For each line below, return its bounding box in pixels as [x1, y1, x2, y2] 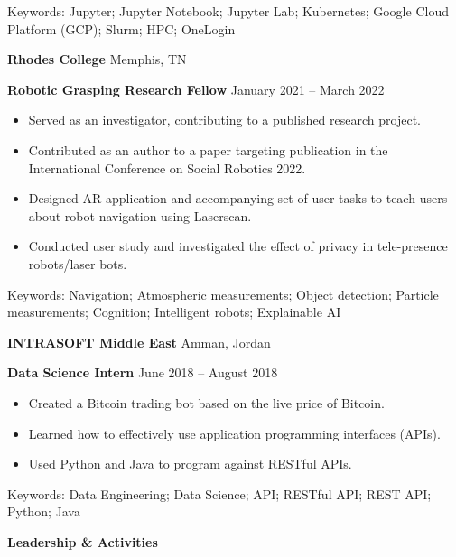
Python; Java [7, 502, 80, 521]
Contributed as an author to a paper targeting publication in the [28, 140, 388, 159]
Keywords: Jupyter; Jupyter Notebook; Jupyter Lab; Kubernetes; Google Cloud [7, 2, 449, 20]
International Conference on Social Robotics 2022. [28, 158, 306, 177]
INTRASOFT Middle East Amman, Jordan [7, 332, 271, 351]
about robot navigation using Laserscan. [28, 206, 252, 225]
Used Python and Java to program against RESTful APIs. [28, 454, 352, 473]
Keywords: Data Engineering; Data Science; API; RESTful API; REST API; [7, 484, 432, 503]
